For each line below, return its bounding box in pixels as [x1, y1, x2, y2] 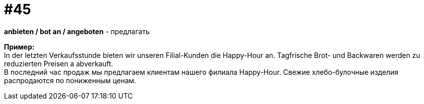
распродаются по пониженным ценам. [4, 76, 136, 85]
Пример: [4, 42, 35, 51]
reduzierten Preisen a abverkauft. [4, 59, 113, 68]
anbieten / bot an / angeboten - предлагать [4, 27, 150, 36]
